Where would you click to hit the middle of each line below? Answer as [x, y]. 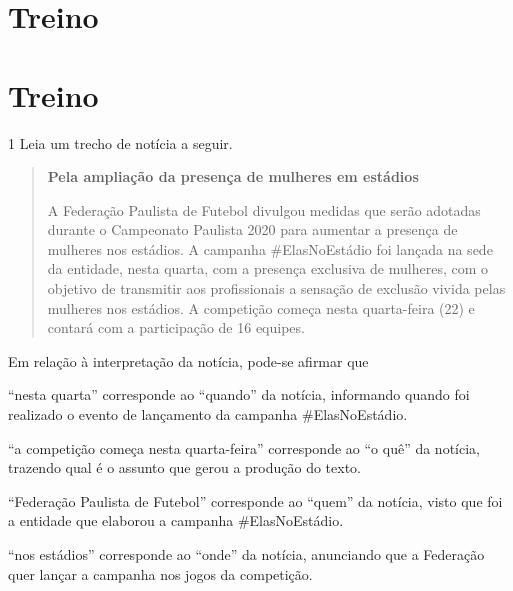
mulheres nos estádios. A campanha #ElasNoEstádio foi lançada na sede [270, 248]
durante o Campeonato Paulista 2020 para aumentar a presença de [252, 229]
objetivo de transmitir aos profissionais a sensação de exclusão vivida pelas [276, 288]
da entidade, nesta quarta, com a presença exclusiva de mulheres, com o [267, 268]
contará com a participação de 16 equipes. [176, 327]
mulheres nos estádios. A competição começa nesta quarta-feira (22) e [261, 307]
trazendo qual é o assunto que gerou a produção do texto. [184, 467]
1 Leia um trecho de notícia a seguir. [120, 142]
